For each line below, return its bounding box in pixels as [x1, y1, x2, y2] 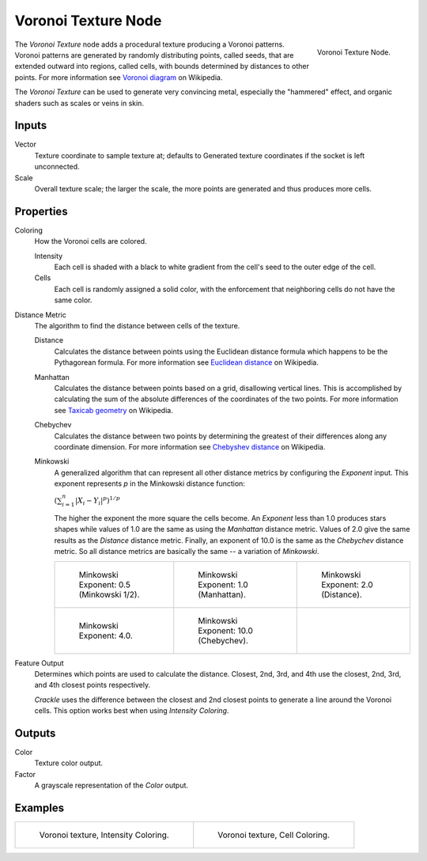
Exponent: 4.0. [78, 630, 134, 641]
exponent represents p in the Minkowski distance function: [54, 479, 245, 488]
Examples [14, 802, 65, 815]
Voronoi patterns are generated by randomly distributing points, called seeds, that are [14, 50, 294, 59]
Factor [14, 769, 36, 779]
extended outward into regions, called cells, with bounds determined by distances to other [14, 62, 310, 71]
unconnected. [34, 162, 80, 172]
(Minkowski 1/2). [78, 589, 140, 600]
